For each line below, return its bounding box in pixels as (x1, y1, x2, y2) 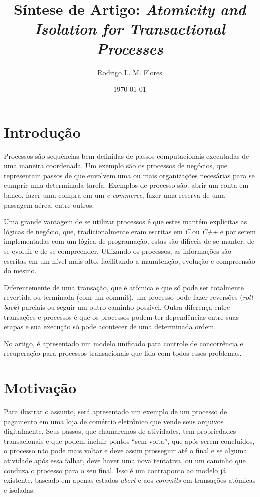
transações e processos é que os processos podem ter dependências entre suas (4, 311, 239, 322)
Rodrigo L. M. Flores (97, 67, 162, 77)
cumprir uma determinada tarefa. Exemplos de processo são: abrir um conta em (4, 180, 249, 190)
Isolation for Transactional (34, 18, 225, 39)
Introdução (4, 121, 81, 142)
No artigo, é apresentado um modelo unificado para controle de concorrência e (4, 338, 243, 348)
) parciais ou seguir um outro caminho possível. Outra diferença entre (16, 301, 230, 312)
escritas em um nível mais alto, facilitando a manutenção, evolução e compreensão (4, 255, 255, 266)
